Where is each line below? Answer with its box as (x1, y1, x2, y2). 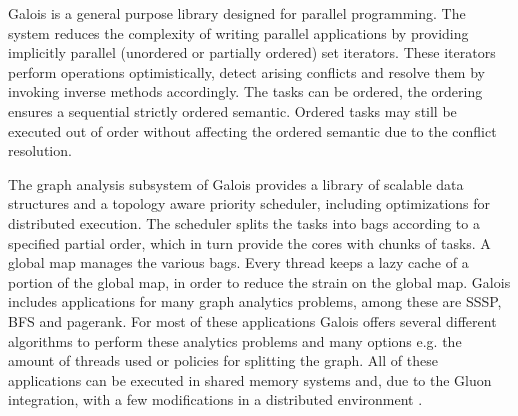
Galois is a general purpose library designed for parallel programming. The (8, 3, 466, 23)
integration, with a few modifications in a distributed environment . (8, 389, 423, 410)
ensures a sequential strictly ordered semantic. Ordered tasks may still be (8, 100, 457, 121)
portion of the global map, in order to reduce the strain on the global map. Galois (8, 271, 511, 292)
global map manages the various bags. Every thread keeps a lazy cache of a (8, 252, 469, 273)
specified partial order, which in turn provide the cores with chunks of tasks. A (8, 232, 491, 253)
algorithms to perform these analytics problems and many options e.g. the (8, 330, 462, 351)
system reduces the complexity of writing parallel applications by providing (8, 22, 469, 43)
